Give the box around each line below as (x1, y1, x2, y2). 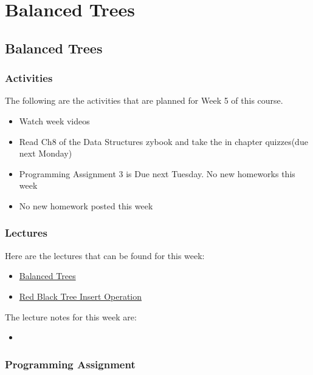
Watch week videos (19, 114, 90, 127)
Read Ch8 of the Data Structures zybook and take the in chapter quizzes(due (19, 135, 308, 147)
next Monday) (19, 147, 72, 160)
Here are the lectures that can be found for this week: (5, 249, 205, 262)
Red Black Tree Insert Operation (19, 289, 142, 302)
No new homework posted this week (19, 199, 153, 212)
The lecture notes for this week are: (5, 310, 137, 323)
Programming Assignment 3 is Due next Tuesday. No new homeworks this (19, 167, 295, 180)
